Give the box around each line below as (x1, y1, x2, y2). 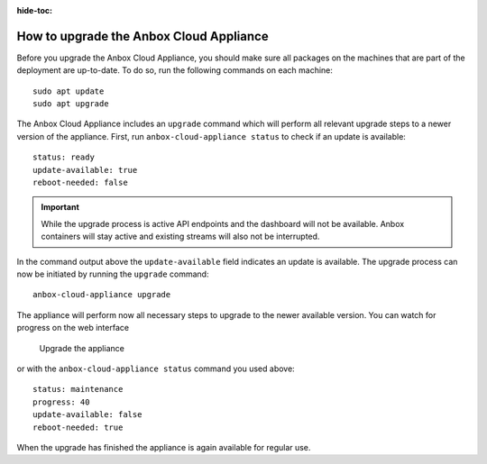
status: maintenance (32, 384, 124, 395)
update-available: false (32, 410, 142, 420)
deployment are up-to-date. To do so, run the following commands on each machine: (16, 65, 334, 76)
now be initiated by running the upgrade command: (16, 268, 209, 279)
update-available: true (32, 165, 138, 175)
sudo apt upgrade (32, 99, 109, 109)
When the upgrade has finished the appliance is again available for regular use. (16, 441, 311, 452)
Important (41, 202, 80, 213)
